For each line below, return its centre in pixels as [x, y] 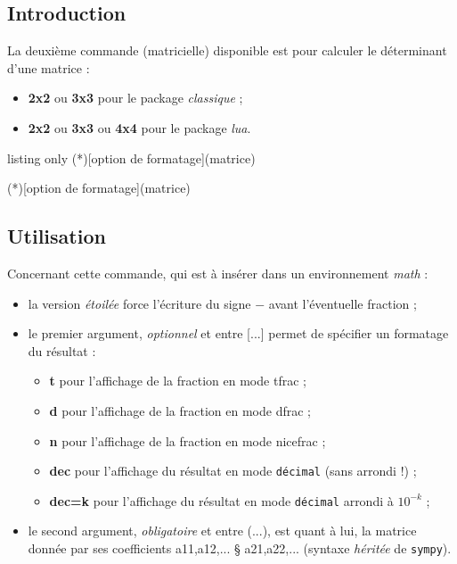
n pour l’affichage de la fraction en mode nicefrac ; [188, 440]
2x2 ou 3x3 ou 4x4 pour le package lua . [139, 127]
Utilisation [57, 236]
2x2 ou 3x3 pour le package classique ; [135, 98]
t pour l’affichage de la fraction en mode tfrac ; [178, 381]
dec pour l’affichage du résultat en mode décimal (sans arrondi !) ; [233, 471]
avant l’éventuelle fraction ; [343, 303]
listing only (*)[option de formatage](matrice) [131, 158]
